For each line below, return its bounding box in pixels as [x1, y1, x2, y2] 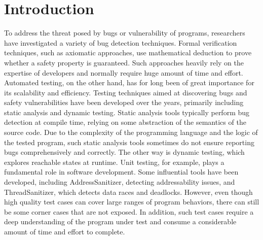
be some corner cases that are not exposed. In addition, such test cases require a [4, 206, 254, 217]
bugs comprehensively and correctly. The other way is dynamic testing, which [4, 147, 245, 157]
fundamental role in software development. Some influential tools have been [4, 166, 239, 177]
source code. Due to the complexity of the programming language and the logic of [4, 127, 258, 138]
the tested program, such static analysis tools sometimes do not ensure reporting [4, 136, 254, 147]
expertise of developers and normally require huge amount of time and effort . [4, 67, 243, 78]
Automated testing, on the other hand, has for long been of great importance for [4, 77, 254, 88]
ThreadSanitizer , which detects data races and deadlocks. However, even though [4, 186, 253, 197]
